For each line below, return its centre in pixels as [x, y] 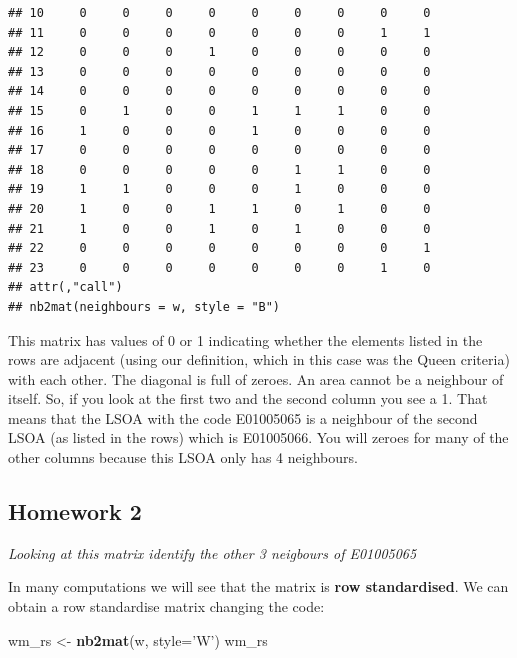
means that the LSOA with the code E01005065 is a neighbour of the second [243, 417]
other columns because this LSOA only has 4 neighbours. [183, 457]
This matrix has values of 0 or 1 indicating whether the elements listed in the [245, 339]
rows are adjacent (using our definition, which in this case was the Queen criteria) [259, 359]
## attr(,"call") [65, 287]
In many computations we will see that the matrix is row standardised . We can [258, 586]
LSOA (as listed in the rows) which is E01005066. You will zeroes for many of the [258, 437]
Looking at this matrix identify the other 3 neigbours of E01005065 [212, 552]
